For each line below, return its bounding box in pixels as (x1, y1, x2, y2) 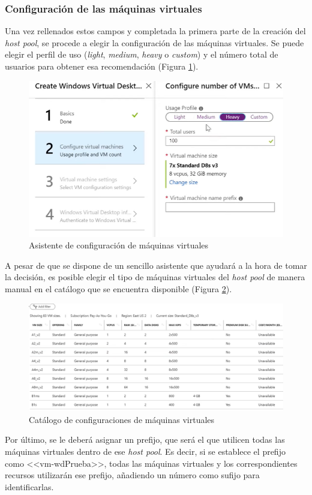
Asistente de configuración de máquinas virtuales (29, 239, 209, 251)
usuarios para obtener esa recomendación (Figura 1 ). (5, 60, 199, 72)
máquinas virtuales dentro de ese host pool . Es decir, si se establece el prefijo (5, 445, 286, 458)
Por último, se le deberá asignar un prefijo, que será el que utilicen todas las (5, 433, 285, 446)
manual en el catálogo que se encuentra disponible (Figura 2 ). (5, 282, 232, 295)
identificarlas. (5, 480, 54, 493)
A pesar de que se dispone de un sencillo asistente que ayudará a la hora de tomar (5, 259, 307, 271)
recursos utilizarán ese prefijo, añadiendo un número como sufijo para (5, 469, 260, 481)
